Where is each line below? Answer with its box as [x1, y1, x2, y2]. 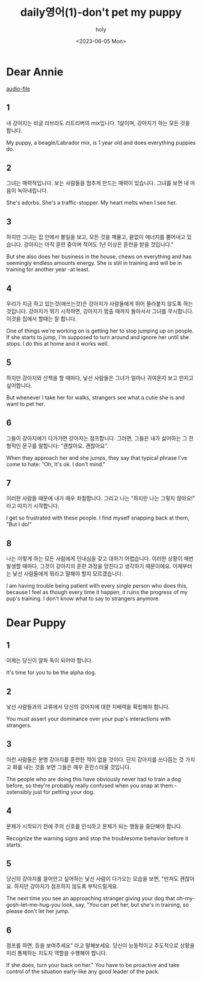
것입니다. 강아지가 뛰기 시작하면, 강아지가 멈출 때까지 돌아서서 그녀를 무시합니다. [6, 307, 194, 314]
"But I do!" [6, 521, 32, 528]
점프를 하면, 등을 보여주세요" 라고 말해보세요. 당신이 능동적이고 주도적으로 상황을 [6, 942, 195, 949]
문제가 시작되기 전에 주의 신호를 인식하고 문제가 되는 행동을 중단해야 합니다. [6, 822, 183, 830]
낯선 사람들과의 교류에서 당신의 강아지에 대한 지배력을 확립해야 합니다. [6, 703, 170, 710]
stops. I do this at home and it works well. [6, 340, 109, 347]
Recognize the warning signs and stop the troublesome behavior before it [6, 834, 188, 842]
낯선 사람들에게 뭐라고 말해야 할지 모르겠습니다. [12, 570, 124, 577]
